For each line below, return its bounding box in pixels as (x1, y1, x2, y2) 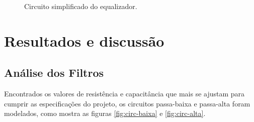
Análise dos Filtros (4, 65, 104, 80)
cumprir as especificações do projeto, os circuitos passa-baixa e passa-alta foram (4, 98, 250, 108)
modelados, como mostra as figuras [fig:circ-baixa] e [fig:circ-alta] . (4, 108, 206, 118)
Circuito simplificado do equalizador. (24, 1, 137, 11)
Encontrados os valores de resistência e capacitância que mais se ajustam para (4, 88, 245, 99)
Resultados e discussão (4, 30, 164, 51)
